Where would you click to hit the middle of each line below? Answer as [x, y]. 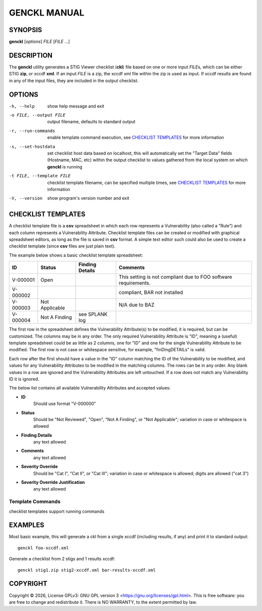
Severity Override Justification [53, 482]
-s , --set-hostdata [32, 146]
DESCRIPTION [31, 55]
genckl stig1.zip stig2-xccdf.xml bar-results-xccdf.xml [87, 570]
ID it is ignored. [24, 379]
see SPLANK [93, 314]
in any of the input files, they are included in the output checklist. [74, 81]
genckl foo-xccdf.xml [43, 548]
